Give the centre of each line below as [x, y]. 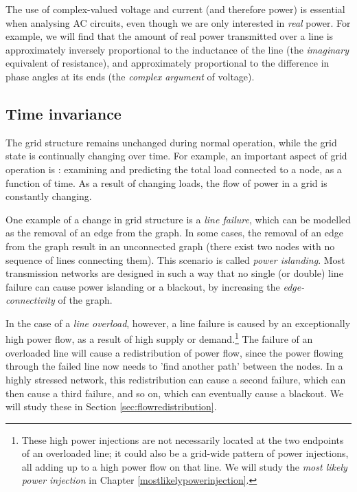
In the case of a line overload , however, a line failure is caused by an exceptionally [178, 323]
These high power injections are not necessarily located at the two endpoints [183, 439]
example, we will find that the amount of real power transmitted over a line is [170, 36]
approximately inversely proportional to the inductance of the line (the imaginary [177, 49]
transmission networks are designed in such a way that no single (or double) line [174, 273]
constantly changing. [49, 196]
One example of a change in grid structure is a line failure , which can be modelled [178, 219]
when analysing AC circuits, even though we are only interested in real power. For [178, 22]
